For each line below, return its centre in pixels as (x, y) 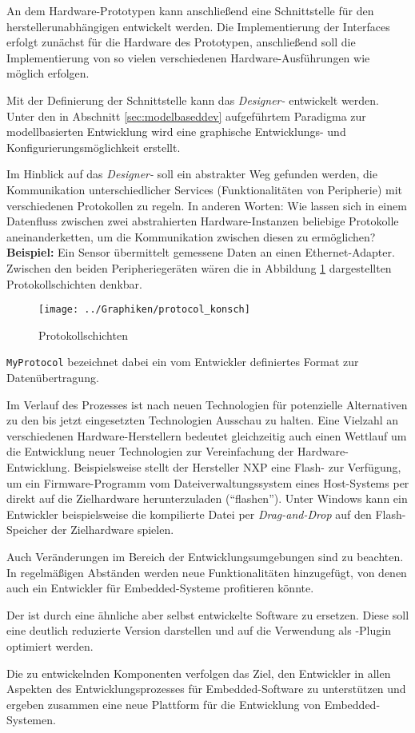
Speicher (27, 530)
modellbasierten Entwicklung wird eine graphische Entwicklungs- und (176, 131)
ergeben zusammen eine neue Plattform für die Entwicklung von (164, 704)
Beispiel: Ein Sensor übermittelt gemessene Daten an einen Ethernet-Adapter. (201, 252)
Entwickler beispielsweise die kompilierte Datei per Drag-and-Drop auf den (189, 514)
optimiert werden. (50, 645)
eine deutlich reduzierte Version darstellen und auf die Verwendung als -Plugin (199, 630)
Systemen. (31, 720)
